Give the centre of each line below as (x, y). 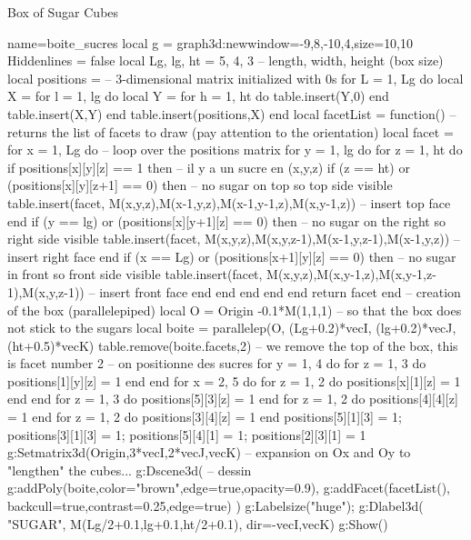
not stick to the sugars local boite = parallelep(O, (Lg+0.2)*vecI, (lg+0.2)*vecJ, (232, 328)
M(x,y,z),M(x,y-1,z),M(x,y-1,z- (351, 274)
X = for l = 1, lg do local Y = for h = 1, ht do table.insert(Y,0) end (198, 96)
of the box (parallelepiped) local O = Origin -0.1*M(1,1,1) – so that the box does (235, 310)
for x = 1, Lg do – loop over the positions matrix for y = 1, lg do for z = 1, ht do (235, 150)
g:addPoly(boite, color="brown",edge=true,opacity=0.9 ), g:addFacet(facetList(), (229, 488)
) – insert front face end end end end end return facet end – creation (270, 291)
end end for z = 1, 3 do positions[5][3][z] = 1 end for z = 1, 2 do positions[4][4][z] (233, 399)
